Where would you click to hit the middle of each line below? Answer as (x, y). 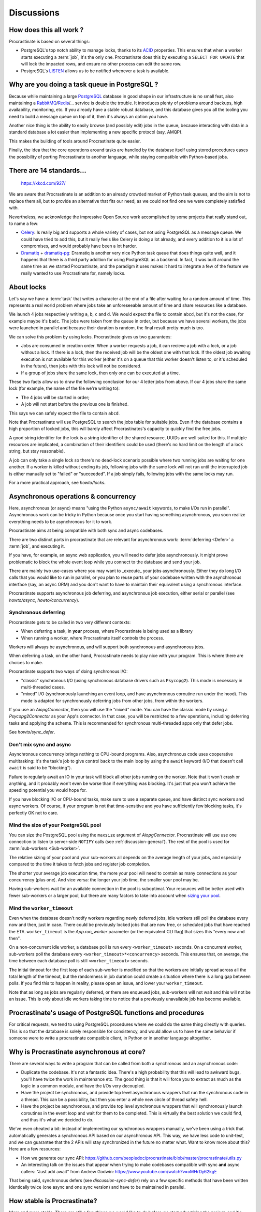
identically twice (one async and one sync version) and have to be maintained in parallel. (97, 1187)
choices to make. (26, 662)
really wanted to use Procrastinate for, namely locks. (73, 273)
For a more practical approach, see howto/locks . (57, 483)
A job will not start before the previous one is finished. (75, 404)
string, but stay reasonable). (37, 451)
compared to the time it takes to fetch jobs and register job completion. (80, 864)
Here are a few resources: (35, 1149)
